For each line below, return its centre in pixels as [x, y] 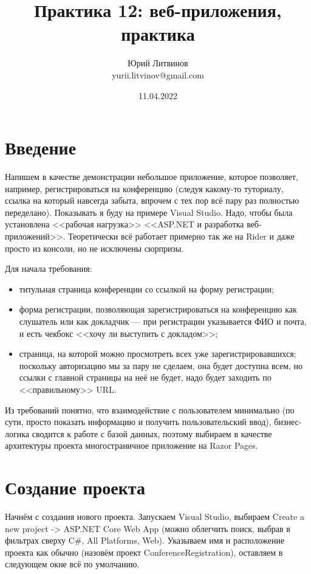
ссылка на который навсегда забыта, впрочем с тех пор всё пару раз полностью [152, 200]
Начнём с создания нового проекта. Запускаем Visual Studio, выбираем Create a [155, 517]
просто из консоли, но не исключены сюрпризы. [94, 248]
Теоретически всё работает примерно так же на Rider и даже [181, 236]
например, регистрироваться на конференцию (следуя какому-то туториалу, [144, 188]
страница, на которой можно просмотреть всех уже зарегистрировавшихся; [158, 354]
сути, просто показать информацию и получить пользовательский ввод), [138, 422]
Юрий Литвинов [158, 63]
